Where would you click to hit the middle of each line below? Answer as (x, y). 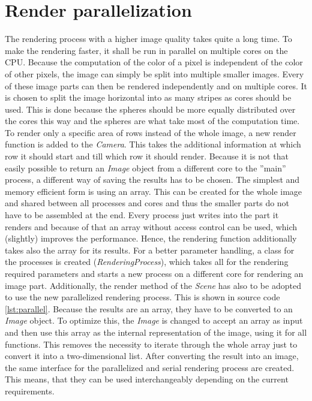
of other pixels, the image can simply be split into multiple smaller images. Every (154, 73)
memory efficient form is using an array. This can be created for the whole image (154, 191)
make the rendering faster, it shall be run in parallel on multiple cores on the (146, 50)
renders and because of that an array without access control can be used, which (151, 226)
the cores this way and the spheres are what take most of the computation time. (152, 121)
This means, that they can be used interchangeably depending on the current (147, 379)
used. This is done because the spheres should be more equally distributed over (150, 109)
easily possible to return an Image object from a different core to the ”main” (145, 168)
